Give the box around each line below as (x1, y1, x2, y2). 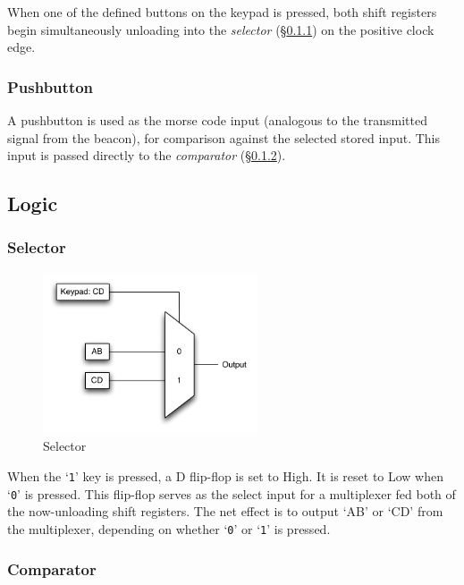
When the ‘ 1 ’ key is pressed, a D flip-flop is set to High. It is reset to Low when (7, 467, 444, 486)
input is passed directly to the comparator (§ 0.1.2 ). (7, 146, 286, 165)
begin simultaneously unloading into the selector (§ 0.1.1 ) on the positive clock (7, 20, 434, 38)
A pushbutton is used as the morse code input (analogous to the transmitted (7, 111, 428, 129)
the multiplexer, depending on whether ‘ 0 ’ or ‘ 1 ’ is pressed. (7, 519, 331, 538)
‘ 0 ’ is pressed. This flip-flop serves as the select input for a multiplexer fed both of (7, 484, 456, 503)
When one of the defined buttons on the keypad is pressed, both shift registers (7, 3, 437, 21)
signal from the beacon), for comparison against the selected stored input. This (7, 128, 441, 147)
